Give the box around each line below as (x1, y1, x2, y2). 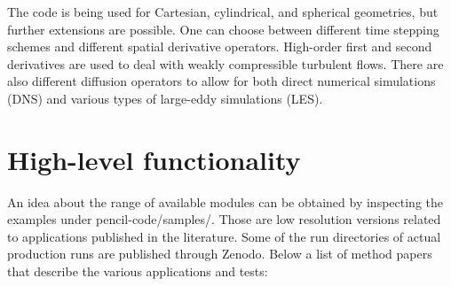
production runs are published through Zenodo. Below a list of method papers (7, 244, 432, 263)
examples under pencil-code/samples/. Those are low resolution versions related (7, 210, 441, 228)
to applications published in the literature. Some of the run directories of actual (7, 227, 441, 245)
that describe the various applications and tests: (7, 262, 268, 281)
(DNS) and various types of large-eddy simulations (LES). (7, 89, 323, 107)
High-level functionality (7, 141, 301, 177)
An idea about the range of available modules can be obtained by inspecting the (7, 192, 443, 211)
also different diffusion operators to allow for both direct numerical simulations (7, 72, 436, 90)
